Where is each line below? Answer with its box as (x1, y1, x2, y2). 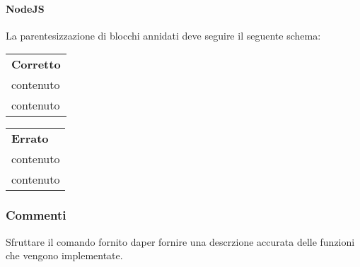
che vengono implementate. (6, 248, 123, 263)
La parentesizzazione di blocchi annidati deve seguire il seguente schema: (6, 28, 321, 42)
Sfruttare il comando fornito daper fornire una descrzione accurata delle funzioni (6, 234, 355, 249)
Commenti (6, 206, 66, 224)
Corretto (11, 56, 61, 73)
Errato (11, 130, 49, 147)
